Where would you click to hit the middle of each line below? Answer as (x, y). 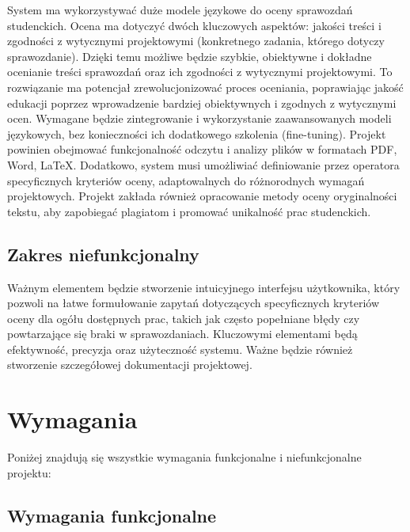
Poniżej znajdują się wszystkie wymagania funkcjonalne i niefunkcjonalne (184, 457)
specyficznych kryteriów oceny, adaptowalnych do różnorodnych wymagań (186, 180)
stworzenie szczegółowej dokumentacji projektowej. (130, 365)
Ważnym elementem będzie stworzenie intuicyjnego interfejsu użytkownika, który (204, 287)
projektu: (29, 472)
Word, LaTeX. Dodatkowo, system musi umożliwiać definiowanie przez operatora (203, 164)
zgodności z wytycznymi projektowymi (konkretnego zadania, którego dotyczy (196, 41)
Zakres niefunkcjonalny (103, 254)
